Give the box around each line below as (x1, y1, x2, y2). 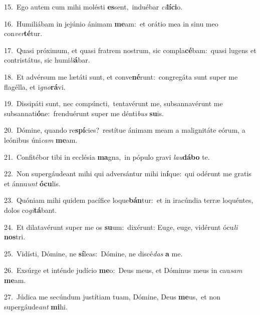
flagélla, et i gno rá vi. (4, 81, 66, 92)
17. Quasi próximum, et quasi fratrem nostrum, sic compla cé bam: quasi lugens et (4, 45, 256, 55)
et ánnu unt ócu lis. (4, 178, 61, 188)
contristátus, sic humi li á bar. (4, 55, 90, 65)
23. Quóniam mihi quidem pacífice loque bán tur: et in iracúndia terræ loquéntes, (4, 195, 253, 205)
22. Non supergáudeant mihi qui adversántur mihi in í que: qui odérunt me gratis (4, 168, 251, 179)
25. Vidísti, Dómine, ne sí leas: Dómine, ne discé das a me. (4, 248, 183, 258)
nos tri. (4, 231, 26, 242)
